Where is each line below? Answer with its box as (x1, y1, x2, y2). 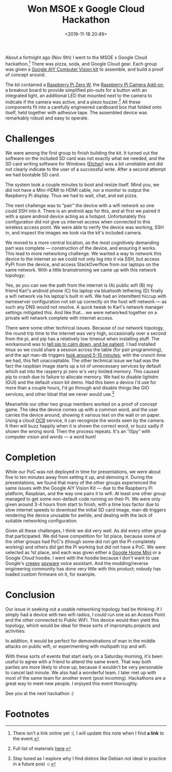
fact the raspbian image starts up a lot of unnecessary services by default (5, 363, 161, 369)
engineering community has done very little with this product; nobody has (5, 565, 161, 572)
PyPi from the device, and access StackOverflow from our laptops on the (5, 261, 160, 268)
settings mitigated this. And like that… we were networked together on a (5, 310, 157, 316)
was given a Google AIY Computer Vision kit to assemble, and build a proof (5, 66, 164, 72)
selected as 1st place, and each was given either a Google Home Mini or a (5, 549, 161, 555)
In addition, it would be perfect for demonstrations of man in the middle (5, 638, 156, 644)
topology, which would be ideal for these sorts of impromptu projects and (5, 622, 160, 628)
